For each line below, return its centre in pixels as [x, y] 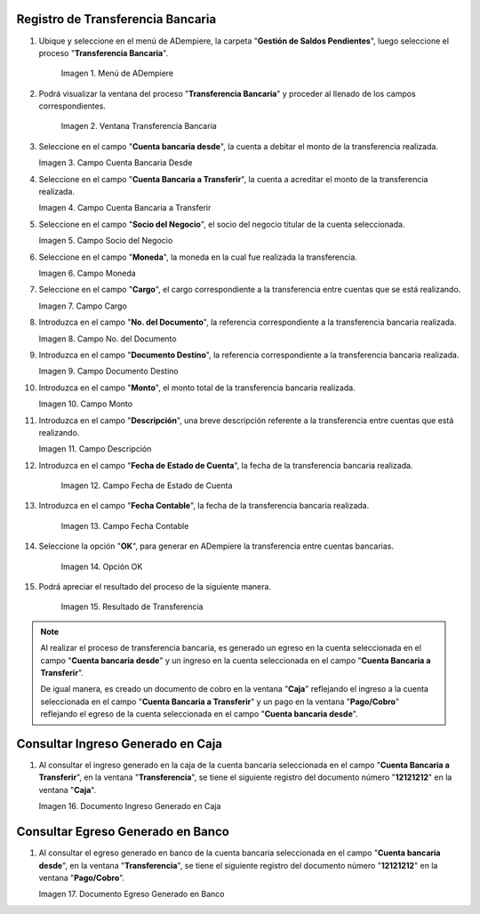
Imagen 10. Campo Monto [86, 404]
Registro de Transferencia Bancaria [116, 19]
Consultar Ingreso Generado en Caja [119, 744]
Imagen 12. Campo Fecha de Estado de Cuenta [147, 485]
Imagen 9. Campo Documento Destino [108, 371]
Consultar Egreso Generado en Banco [123, 832]
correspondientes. [72, 106]
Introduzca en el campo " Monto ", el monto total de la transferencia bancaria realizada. [197, 388]
